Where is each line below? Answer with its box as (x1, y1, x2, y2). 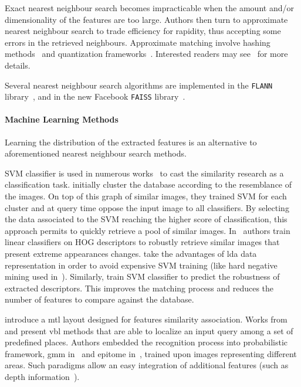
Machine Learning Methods (5, 113, 119, 125)
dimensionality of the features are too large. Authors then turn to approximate (5, 13, 288, 25)
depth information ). (5, 370, 80, 382)
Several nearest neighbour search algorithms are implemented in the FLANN (5, 79, 273, 91)
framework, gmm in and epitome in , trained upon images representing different (5, 347, 297, 359)
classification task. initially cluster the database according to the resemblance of (5, 178, 292, 191)
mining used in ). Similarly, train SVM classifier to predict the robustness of (5, 270, 280, 283)
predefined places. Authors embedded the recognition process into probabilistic (5, 336, 288, 348)
